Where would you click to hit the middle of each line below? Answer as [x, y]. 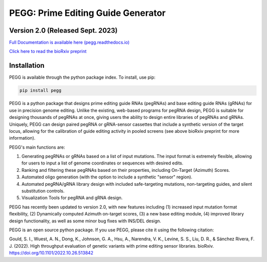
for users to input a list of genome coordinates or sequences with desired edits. [103, 163]
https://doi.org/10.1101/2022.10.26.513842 [51, 253]
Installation [27, 66]
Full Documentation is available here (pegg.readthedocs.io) [69, 43]
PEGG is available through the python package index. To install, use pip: [82, 77]
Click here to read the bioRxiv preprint [48, 52]
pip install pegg [41, 91]
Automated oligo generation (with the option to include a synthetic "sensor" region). [107, 177]
